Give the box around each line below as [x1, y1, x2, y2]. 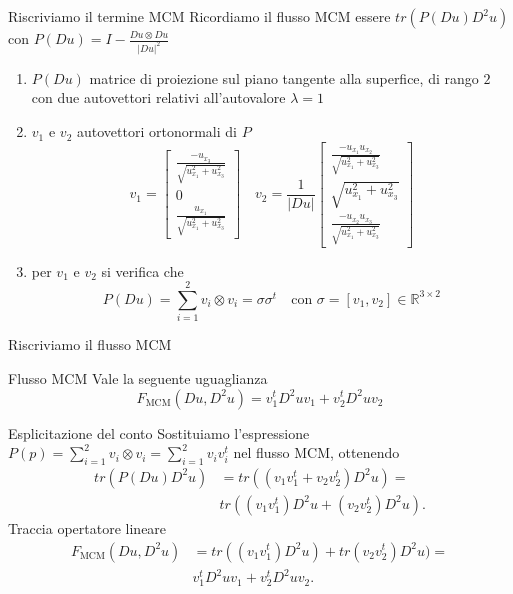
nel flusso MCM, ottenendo [233, 442, 400, 463]
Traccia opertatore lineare [8, 517, 167, 538]
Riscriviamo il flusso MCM [8, 334, 172, 355]
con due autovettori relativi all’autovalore [31, 87, 286, 108]
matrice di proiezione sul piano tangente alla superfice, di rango [89, 67, 479, 88]
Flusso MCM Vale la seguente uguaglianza [8, 367, 268, 388]
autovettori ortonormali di [76, 121, 237, 142]
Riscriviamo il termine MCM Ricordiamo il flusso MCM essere [8, 6, 391, 26]
